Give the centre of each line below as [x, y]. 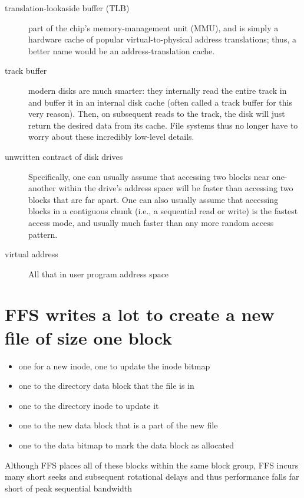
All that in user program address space [99, 273]
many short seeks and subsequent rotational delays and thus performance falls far [152, 476]
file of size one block [89, 337]
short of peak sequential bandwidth [69, 488]
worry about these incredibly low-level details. [111, 137]
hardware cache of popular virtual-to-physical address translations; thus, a [162, 39]
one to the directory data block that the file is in [106, 386]
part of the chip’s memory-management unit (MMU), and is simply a [153, 27]
